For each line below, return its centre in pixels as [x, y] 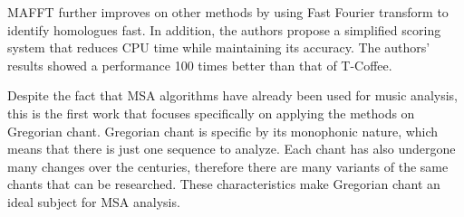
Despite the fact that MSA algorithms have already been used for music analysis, [232, 95]
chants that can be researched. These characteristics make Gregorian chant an [224, 184]
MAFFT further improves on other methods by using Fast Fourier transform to [228, 12]
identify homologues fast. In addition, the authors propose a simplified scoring [224, 29]
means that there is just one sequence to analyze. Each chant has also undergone [232, 149]
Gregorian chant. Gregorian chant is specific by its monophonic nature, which [223, 131]
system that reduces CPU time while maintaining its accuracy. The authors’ [219, 47]
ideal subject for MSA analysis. [94, 201]
